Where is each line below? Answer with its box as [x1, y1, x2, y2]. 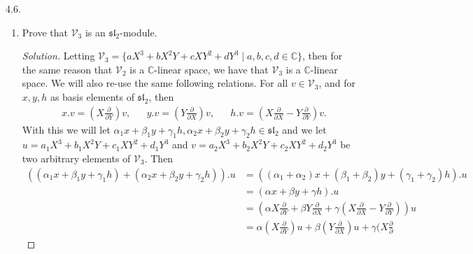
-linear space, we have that [154, 62, 269, 76]
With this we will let [22, 122, 111, 136]
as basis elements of [50, 89, 134, 104]
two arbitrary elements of [22, 150, 131, 165]
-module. [120, 24, 157, 39]
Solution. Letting [22, 48, 95, 63]
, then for [302, 48, 343, 63]
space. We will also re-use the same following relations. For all [22, 76, 288, 90]
